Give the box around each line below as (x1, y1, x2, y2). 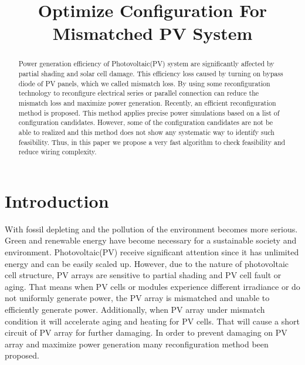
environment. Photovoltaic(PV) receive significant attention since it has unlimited (5, 246, 299, 258)
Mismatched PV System (52, 21, 253, 45)
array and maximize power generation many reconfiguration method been (5, 337, 269, 350)
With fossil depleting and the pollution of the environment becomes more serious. (5, 222, 298, 235)
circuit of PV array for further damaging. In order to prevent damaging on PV (5, 326, 287, 339)
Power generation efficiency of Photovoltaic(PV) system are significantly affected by (18, 59, 274, 69)
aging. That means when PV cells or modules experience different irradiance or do (5, 280, 300, 292)
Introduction (5, 188, 109, 212)
